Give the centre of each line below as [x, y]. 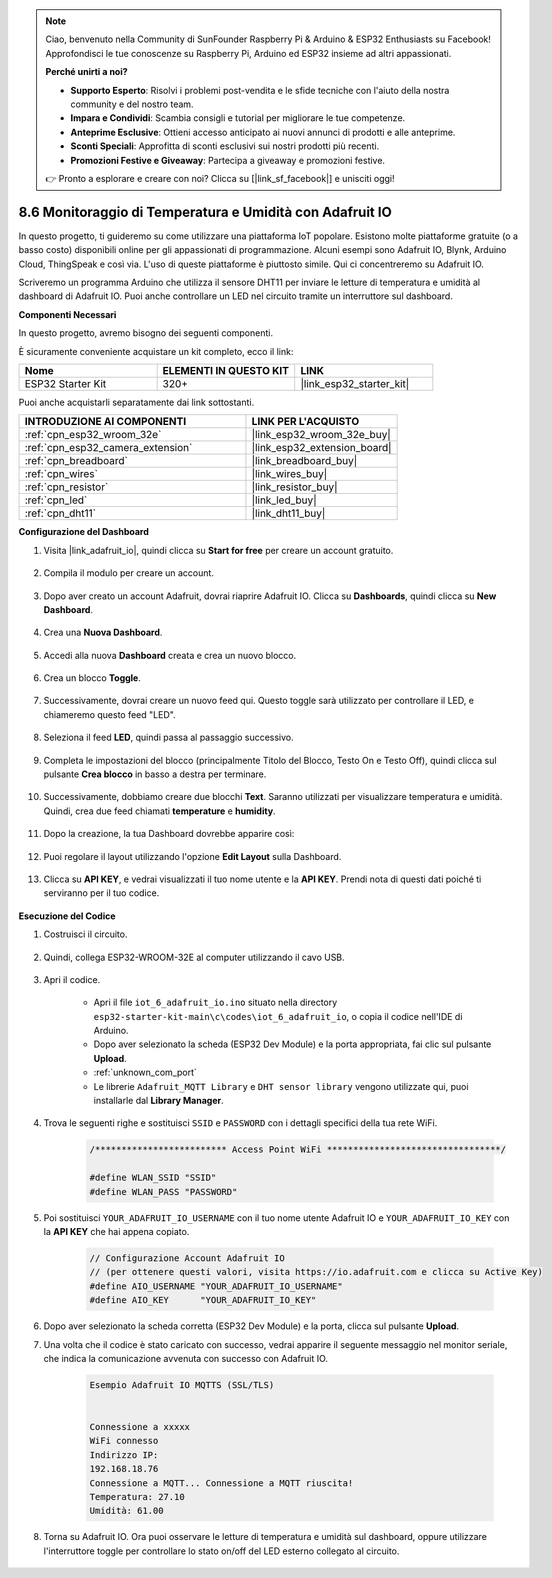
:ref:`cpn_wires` [61, 474]
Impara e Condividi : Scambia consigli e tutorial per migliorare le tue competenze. [238, 118]
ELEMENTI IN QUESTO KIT [226, 370]
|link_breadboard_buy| [304, 461]
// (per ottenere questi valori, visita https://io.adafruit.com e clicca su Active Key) [316, 1272]
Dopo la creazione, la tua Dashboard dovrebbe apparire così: [169, 834]
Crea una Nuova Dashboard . [103, 632]
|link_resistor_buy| [294, 487]
